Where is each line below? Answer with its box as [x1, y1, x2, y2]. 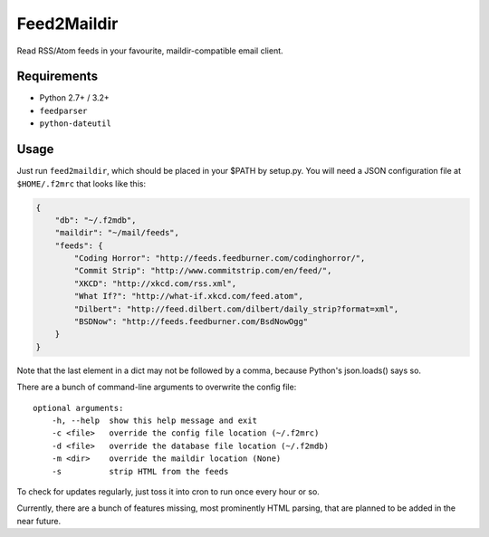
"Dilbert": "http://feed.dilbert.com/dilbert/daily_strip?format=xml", [73, 303, 399, 314]
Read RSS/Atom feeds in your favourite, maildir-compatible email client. [16, 45, 284, 56]
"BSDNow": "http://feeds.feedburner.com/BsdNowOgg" [73, 317, 309, 327]
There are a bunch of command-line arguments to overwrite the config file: [16, 381, 297, 393]
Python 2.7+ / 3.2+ [39, 92, 110, 103]
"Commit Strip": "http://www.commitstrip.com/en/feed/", [73, 265, 332, 276]
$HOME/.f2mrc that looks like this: [16, 177, 147, 189]
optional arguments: [33, 403, 124, 413]
